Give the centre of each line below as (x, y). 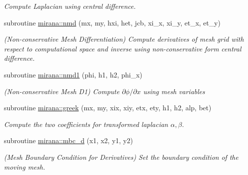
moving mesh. (25, 166)
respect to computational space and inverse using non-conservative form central (123, 48)
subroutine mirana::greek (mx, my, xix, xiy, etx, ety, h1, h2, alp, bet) (108, 108)
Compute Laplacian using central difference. (70, 6)
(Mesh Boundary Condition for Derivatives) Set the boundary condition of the (121, 157)
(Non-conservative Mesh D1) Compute (62, 91)
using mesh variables (174, 91)
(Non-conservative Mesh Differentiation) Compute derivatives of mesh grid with (124, 39)
